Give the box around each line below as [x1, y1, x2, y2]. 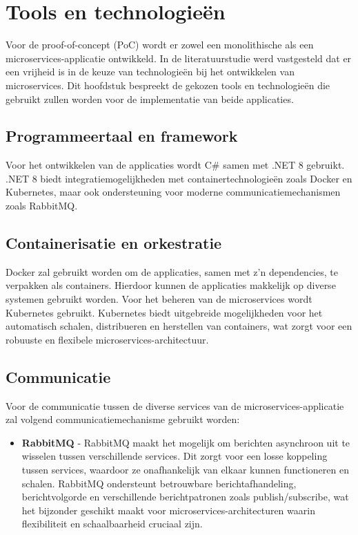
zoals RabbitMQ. [6, 198, 78, 213]
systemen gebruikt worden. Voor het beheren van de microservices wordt [6, 292, 312, 306]
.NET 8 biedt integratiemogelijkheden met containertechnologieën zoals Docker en [6, 171, 352, 185]
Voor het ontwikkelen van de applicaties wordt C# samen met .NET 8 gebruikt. [6, 158, 345, 172]
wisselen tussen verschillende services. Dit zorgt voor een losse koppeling [21, 449, 328, 463]
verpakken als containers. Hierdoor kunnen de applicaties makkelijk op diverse [6, 278, 336, 292]
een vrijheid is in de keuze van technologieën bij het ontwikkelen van [6, 64, 295, 79]
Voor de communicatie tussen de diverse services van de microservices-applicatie [6, 398, 344, 413]
